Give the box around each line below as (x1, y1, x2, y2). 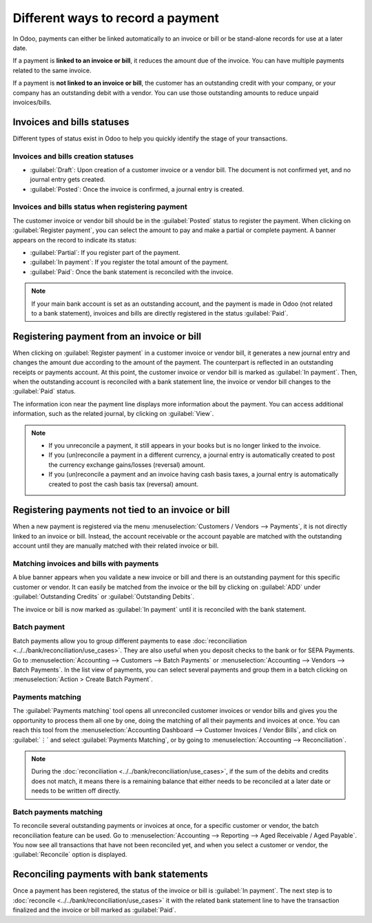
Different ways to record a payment (12, 10, 220, 25)
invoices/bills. (12, 98, 52, 106)
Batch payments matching (12, 807, 103, 816)
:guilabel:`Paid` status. (12, 387, 76, 395)
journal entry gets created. (30, 176, 106, 184)
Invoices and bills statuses (12, 116, 130, 127)
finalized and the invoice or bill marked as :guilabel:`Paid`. (12, 906, 176, 914)
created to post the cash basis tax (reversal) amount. (48, 479, 199, 488)
